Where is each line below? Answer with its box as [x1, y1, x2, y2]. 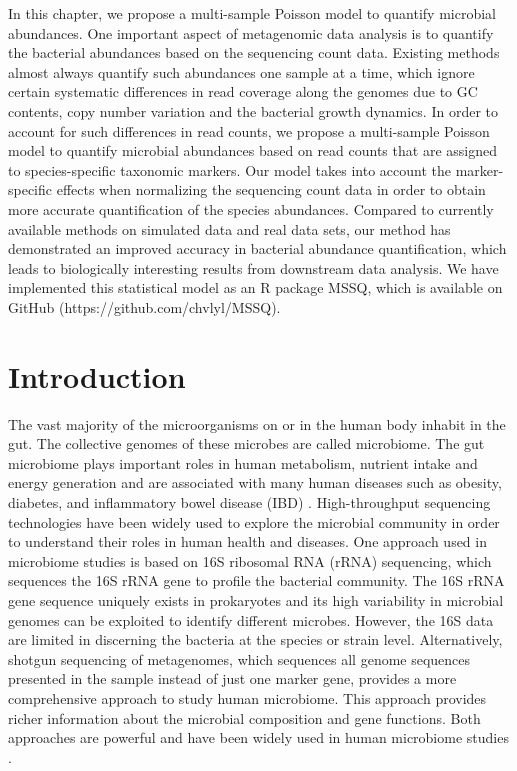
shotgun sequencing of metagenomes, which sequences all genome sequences [8, 648, 471, 669]
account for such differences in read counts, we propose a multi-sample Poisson [8, 120, 490, 141]
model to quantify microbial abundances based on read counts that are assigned [8, 140, 497, 161]
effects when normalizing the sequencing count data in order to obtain [56, 179, 486, 200]
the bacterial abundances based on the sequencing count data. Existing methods [8, 42, 500, 63]
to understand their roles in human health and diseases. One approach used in [8, 531, 487, 552]
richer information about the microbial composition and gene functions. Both [8, 707, 481, 728]
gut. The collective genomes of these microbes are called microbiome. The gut [8, 433, 485, 454]
